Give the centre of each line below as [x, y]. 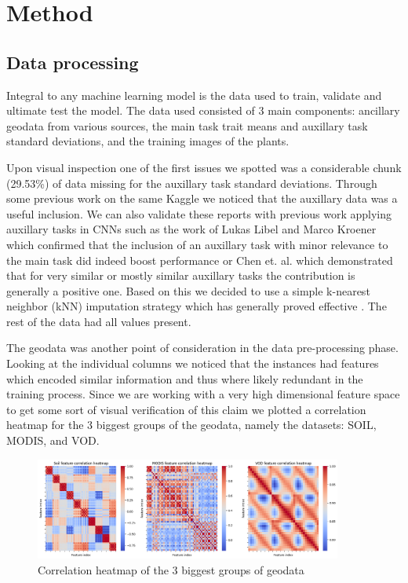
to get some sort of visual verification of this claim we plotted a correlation [186, 409]
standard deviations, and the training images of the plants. [148, 141]
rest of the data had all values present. [99, 321]
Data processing [73, 62]
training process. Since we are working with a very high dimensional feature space [203, 394]
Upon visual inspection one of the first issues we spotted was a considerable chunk [204, 167]
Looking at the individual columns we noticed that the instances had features [193, 363]
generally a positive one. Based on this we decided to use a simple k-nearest [188, 290]
